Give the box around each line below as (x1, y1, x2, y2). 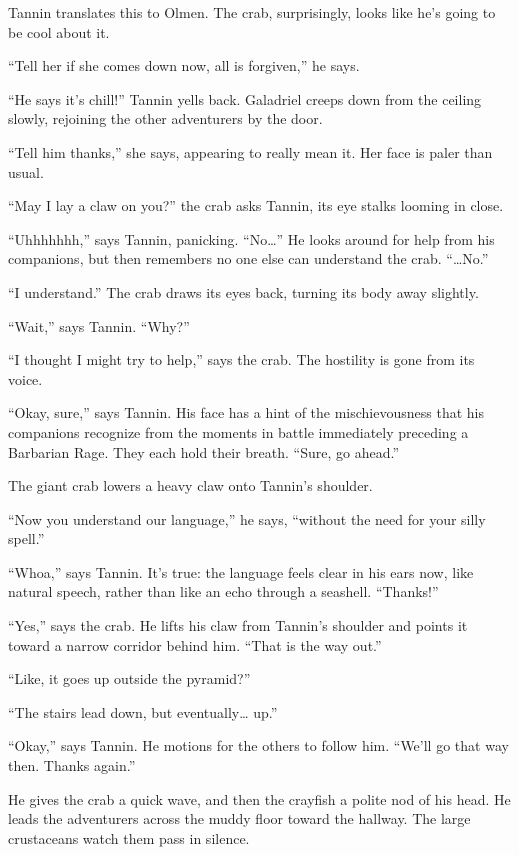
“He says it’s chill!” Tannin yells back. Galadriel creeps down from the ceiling (8, 88, 482, 109)
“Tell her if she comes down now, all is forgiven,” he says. (8, 55, 360, 76)
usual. (8, 161, 44, 182)
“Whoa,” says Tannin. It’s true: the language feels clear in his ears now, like (8, 561, 474, 582)
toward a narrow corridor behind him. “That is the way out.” (8, 634, 382, 655)
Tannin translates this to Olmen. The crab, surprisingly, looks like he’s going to (8, 2, 496, 22)
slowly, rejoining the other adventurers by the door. (8, 108, 323, 129)
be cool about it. (8, 21, 110, 42)
